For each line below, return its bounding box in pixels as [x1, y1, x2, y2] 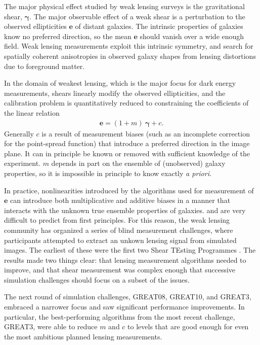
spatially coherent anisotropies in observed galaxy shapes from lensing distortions [4, 50, 256, 61]
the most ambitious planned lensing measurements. [4, 331, 162, 341]
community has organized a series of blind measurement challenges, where [4, 224, 233, 235]
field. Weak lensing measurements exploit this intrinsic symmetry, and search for [4, 41, 253, 51]
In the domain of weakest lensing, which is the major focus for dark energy [4, 78, 236, 88]
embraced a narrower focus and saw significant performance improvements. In [4, 301, 245, 312]
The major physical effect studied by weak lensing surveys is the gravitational [4, 1, 245, 11]
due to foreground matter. [4, 60, 85, 71]
